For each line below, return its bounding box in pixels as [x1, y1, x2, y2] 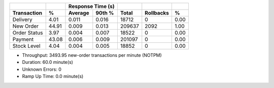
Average [68, 10, 89, 16]
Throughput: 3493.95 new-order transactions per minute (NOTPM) [22, 52, 162, 58]
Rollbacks [145, 10, 169, 16]
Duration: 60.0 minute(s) [22, 59, 74, 65]
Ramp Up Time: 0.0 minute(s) [22, 73, 84, 79]
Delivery [12, 16, 32, 23]
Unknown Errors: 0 [22, 66, 62, 72]
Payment [12, 36, 34, 43]
